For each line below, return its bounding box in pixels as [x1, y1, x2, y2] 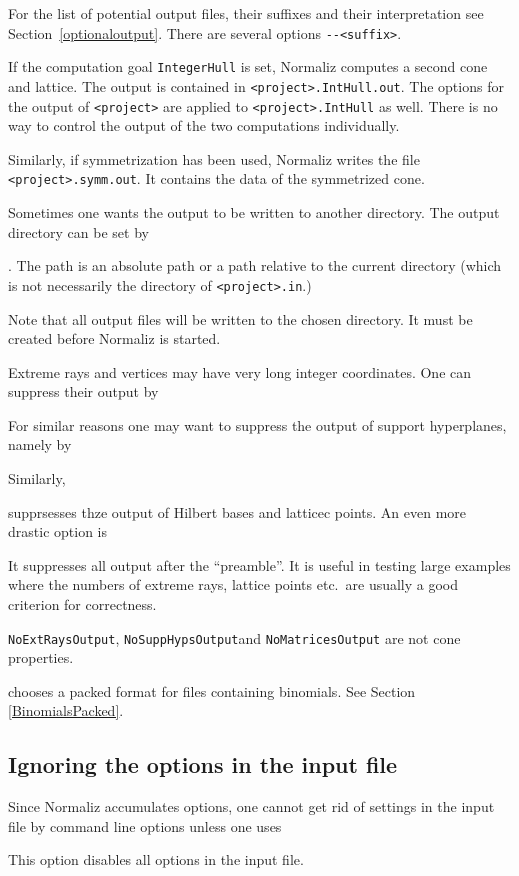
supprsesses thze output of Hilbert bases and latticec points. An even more [8, 501, 467, 522]
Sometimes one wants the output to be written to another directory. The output [8, 202, 500, 223]
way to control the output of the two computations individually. [8, 115, 400, 136]
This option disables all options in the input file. [8, 849, 304, 870]
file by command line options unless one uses [8, 815, 282, 836]
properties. [8, 647, 74, 668]
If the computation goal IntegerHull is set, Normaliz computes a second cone [8, 56, 488, 77]
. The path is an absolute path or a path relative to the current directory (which [8, 255, 502, 276]
